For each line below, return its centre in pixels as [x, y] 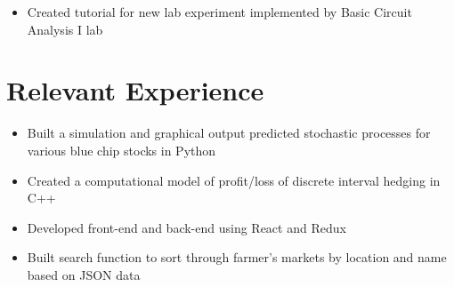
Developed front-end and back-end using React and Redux [186, 227]
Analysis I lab [65, 29]
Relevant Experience [135, 90]
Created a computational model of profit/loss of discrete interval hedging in [234, 180]
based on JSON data [84, 274]
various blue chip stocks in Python [122, 150]
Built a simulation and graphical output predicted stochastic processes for [229, 133]
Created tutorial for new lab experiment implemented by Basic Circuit [219, 12]
